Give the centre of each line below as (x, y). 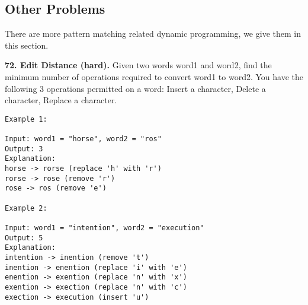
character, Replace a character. (61, 100)
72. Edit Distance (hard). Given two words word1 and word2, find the (138, 65)
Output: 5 (24, 238)
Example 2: (26, 208)
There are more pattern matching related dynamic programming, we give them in (153, 34)
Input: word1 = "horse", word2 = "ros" (83, 139)
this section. (27, 45)
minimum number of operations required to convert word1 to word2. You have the (154, 76)
